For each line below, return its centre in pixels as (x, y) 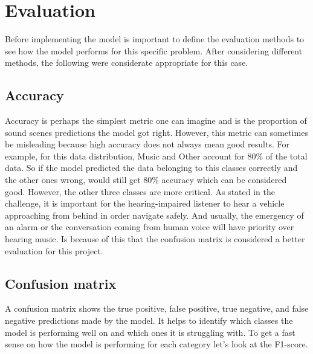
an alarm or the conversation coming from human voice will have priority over (150, 227)
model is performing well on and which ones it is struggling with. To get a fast (150, 332)
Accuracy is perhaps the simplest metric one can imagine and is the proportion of (156, 121)
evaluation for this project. (54, 250)
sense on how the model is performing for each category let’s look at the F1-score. (156, 344)
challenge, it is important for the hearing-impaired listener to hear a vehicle (145, 203)
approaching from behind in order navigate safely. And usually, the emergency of (154, 215)
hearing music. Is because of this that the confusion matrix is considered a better (155, 239)
